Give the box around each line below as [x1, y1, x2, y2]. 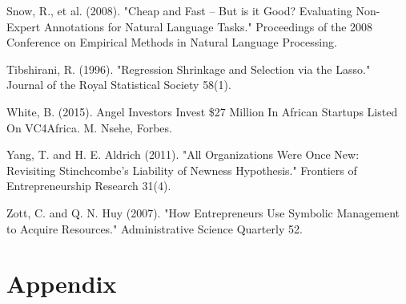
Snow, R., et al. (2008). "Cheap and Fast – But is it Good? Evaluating [6, 2, 352, 18]
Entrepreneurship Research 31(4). [6, 177, 171, 194]
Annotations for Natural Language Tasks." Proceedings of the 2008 [43, 18, 373, 34]
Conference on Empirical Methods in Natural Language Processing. [6, 34, 337, 51]
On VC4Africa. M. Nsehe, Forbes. [6, 119, 172, 136]
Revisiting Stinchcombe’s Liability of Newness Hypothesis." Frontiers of [6, 161, 357, 178]
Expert [6, 18, 41, 34]
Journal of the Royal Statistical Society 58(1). [6, 76, 231, 93]
